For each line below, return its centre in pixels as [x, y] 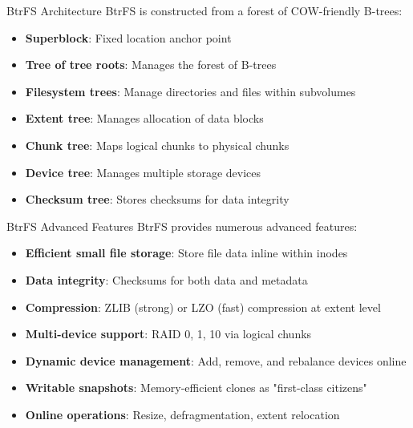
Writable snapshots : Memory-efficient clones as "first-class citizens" [196, 388]
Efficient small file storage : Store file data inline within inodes [186, 253]
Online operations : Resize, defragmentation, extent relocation [182, 414]
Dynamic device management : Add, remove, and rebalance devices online [216, 360]
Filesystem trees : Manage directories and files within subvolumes [190, 91]
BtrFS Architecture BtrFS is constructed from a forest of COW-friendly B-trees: [204, 10]
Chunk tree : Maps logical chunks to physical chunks [157, 145]
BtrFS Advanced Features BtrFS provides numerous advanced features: [182, 226]
